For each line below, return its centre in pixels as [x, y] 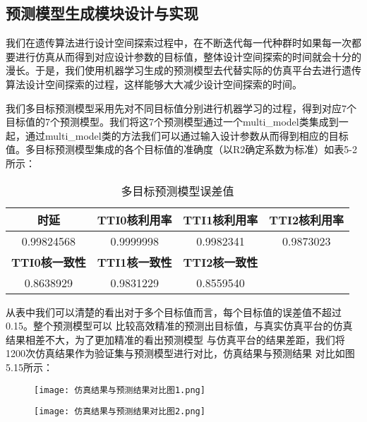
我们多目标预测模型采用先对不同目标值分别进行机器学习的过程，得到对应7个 [181, 108]
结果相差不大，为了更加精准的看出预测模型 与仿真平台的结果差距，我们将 [175, 339]
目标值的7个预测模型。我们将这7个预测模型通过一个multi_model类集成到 [172, 122]
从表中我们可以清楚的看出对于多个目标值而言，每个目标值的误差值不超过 [174, 312]
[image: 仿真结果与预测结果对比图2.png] [120, 412]
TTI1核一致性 [134, 262]
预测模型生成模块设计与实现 [102, 13]
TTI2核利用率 [307, 219]
